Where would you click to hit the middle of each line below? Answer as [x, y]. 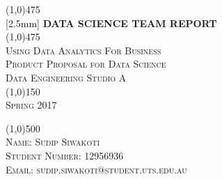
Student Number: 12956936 [65, 155]
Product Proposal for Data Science [86, 64]
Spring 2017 [31, 105]
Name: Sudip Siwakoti [53, 142]
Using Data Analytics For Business [84, 50]
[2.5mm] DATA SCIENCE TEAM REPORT [111, 23]
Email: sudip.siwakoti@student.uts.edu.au [96, 169]
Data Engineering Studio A [66, 77]
